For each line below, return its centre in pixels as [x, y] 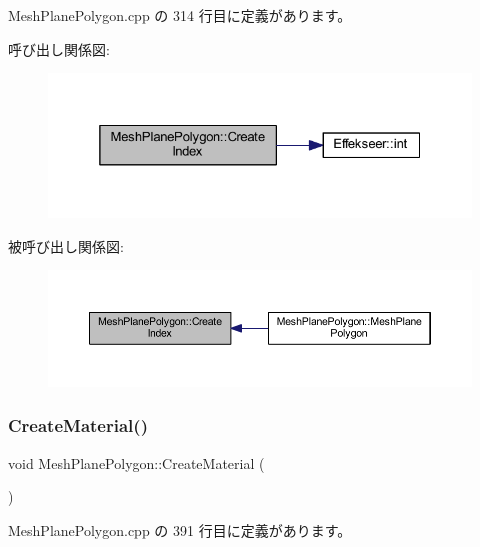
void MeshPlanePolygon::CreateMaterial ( [136, 462]
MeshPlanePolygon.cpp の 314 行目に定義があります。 [180, 15]
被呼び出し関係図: [66, 245]
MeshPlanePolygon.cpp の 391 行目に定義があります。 [180, 529]
